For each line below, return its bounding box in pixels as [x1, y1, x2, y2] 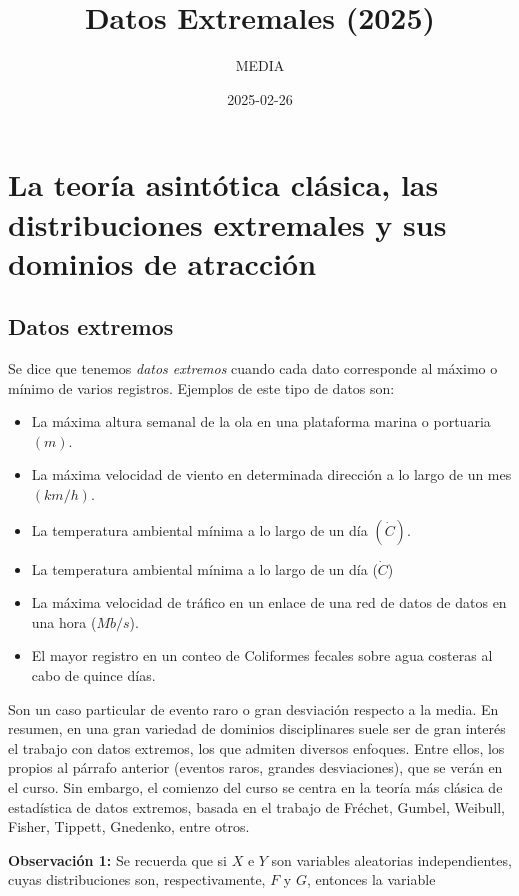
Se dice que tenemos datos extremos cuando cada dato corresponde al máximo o [8, 358, 498, 379]
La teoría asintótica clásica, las [8, 164, 439, 205]
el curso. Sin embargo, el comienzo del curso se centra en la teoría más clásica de [8, 776, 503, 797]
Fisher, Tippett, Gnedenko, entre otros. [8, 816, 250, 837]
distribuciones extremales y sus [8, 203, 447, 244]
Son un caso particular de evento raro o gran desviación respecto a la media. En [8, 698, 499, 719]
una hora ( [31, 611, 97, 632]
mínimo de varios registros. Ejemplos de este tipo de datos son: [8, 377, 395, 398]
